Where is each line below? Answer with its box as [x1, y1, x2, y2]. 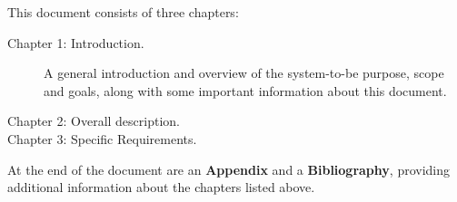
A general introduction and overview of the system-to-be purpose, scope [44, 63, 444, 82]
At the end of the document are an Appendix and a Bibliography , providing [7, 159, 451, 178]
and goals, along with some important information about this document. [44, 81, 447, 100]
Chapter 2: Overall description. [7, 111, 180, 130]
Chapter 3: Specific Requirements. [7, 129, 197, 148]
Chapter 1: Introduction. [7, 33, 144, 52]
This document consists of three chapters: [7, 3, 239, 21]
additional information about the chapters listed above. [7, 178, 315, 197]
